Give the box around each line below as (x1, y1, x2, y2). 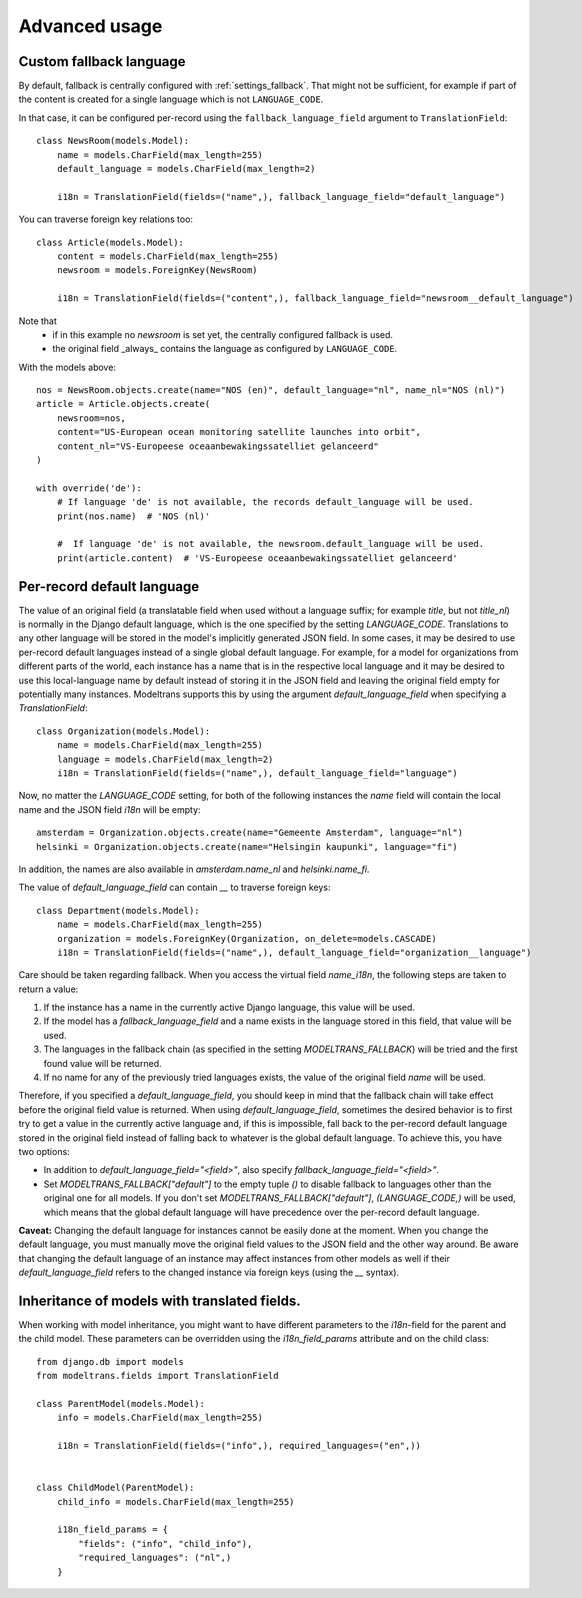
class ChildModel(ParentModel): (36, 1482, 195, 1494)
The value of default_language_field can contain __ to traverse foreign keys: (18, 881, 331, 894)
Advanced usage (18, 15, 163, 37)
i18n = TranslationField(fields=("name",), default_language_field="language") (56, 767, 459, 779)
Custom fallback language (18, 53, 186, 70)
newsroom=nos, (56, 412, 127, 424)
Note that (18, 315, 57, 327)
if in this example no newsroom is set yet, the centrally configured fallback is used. (52, 328, 394, 340)
